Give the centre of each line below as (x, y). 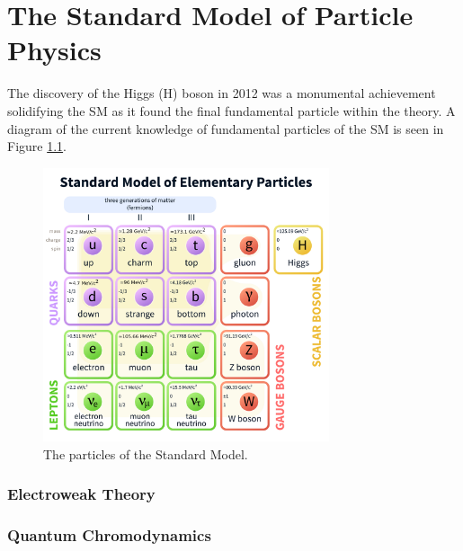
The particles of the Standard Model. (146, 453)
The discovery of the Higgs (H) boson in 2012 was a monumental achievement (222, 93)
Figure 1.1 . (37, 146)
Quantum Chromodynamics (109, 534)
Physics (54, 50)
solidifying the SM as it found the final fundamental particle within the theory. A (231, 110)
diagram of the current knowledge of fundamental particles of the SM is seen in (226, 128)
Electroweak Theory (81, 494)
